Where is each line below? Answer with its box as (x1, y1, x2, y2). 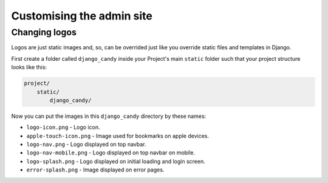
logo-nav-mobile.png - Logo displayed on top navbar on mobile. (26, 149, 196, 156)
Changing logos (11, 27, 77, 38)
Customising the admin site (11, 9, 153, 22)
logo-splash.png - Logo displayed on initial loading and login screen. (26, 157, 206, 165)
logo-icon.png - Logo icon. (26, 123, 100, 131)
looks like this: (11, 64, 47, 71)
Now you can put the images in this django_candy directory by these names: (11, 112, 207, 120)
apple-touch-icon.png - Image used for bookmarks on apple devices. (26, 132, 210, 139)
